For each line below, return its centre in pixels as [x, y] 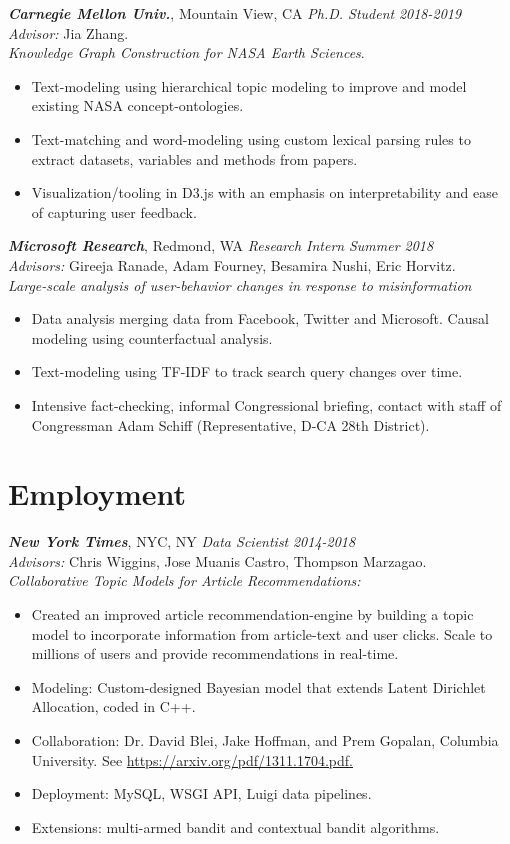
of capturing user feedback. [114, 211]
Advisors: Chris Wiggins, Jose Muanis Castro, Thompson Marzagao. [217, 560]
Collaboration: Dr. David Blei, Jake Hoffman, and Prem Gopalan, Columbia [265, 739]
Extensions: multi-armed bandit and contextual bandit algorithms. [235, 826]
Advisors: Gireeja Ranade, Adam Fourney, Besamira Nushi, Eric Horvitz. [232, 264]
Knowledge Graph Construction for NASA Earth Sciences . [186, 52]
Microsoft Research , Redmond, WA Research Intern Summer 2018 [221, 245]
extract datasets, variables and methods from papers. [194, 158]
